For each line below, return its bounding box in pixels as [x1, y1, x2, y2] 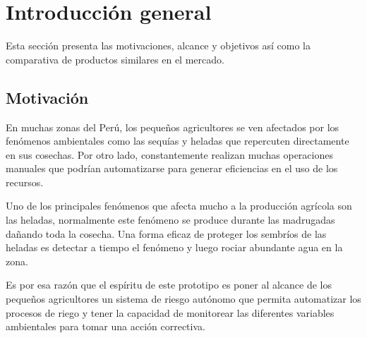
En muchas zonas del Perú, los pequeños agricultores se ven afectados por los [6, 119, 339, 134]
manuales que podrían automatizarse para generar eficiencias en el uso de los [6, 161, 338, 176]
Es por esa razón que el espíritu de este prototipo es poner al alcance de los [6, 277, 332, 292]
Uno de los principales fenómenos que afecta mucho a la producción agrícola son [6, 198, 352, 213]
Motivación [6, 86, 89, 108]
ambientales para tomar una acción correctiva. [6, 319, 205, 334]
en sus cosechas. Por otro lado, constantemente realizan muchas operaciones [6, 147, 333, 162]
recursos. [6, 174, 44, 189]
